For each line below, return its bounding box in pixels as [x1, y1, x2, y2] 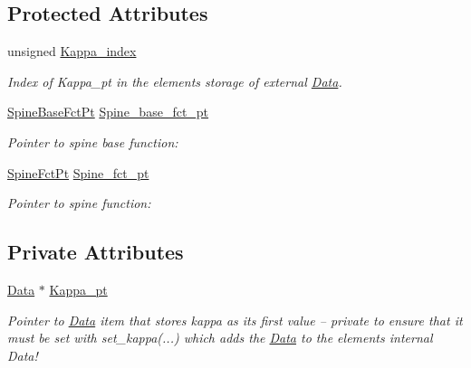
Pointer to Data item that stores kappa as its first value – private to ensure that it [7, 310, 463, 329]
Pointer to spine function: [7, 193, 151, 212]
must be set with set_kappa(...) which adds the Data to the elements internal [7, 328, 433, 347]
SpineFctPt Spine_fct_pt [7, 163, 149, 182]
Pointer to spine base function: [7, 132, 178, 151]
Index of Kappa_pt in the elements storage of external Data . [7, 71, 342, 90]
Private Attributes [7, 238, 184, 266]
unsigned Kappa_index [7, 42, 137, 61]
